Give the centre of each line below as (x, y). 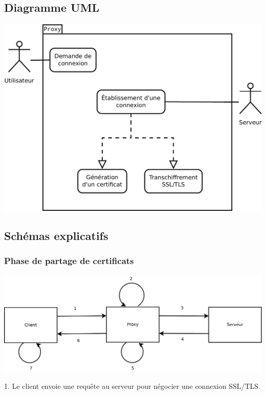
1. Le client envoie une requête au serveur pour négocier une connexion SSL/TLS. (132, 386)
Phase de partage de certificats (69, 261)
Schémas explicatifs (56, 235)
